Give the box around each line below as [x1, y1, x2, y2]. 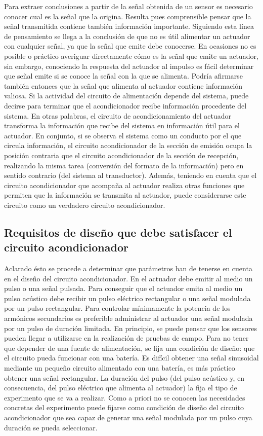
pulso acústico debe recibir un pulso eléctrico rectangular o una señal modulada [4, 293, 251, 303]
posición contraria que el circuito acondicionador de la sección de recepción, [4, 150, 239, 160]
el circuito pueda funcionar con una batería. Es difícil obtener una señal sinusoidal [4, 352, 259, 363]
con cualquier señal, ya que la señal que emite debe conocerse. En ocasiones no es [4, 41, 256, 51]
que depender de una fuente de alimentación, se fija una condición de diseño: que [4, 342, 255, 353]
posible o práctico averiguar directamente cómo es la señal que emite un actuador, [4, 50, 258, 61]
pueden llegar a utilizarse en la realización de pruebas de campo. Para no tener [4, 333, 249, 343]
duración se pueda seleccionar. [4, 422, 98, 432]
